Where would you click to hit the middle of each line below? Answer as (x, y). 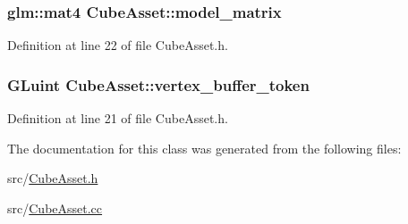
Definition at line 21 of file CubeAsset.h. (118, 118)
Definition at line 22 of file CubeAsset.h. (118, 45)
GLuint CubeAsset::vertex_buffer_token (158, 84)
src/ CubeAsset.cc (55, 207)
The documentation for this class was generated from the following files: (204, 148)
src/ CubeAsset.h (53, 178)
